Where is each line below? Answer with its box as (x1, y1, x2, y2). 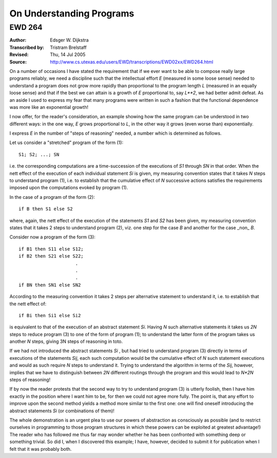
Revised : (9, 51, 29, 58)
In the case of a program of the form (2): (9, 194, 95, 200)
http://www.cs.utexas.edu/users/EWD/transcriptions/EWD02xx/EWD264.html (50, 59, 213, 65)
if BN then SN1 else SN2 (18, 282, 81, 288)
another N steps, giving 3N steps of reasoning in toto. (9, 338, 123, 344)
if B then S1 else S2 (18, 206, 73, 212)
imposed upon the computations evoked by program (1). (9, 185, 128, 191)
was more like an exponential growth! (9, 104, 89, 110)
